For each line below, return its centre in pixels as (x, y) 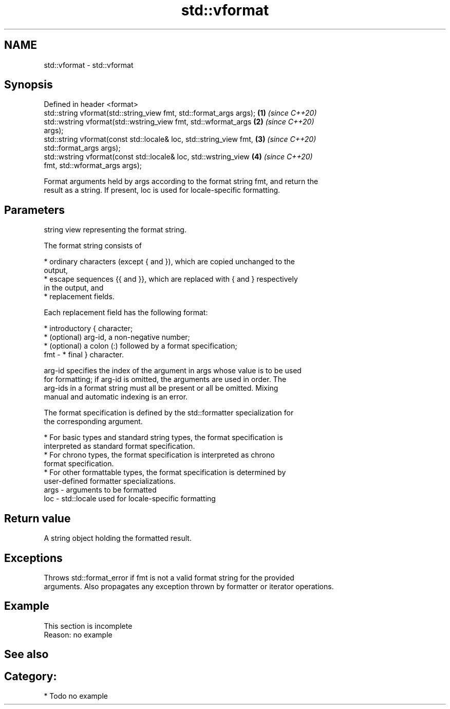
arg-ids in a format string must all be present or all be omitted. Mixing (161, 388)
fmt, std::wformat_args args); (93, 166)
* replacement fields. (79, 297)
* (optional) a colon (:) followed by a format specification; (140, 346)
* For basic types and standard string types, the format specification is (163, 438)
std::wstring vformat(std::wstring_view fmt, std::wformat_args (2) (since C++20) (179, 122)
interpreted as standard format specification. (119, 446)
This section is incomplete (88, 626)
